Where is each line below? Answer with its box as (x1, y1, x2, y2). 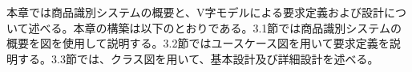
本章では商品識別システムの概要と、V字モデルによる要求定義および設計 (6, 4, 385, 20)
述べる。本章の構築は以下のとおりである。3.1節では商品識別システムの (28, 19, 402, 36)
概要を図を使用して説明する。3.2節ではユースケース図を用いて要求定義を (6, 35, 390, 51)
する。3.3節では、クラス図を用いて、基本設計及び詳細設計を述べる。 (17, 50, 379, 66)
